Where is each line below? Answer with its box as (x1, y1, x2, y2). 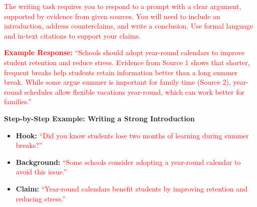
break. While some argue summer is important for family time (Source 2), (4, 77, 231, 87)
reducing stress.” (16, 193, 66, 203)
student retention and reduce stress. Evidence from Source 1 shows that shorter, (4, 57, 250, 67)
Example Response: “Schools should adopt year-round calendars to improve (4, 47, 245, 58)
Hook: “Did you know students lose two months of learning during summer (16, 130, 249, 140)
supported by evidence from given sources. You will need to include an (4, 11, 220, 21)
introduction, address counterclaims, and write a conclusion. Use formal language (4, 21, 253, 31)
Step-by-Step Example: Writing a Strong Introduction (4, 113, 195, 123)
